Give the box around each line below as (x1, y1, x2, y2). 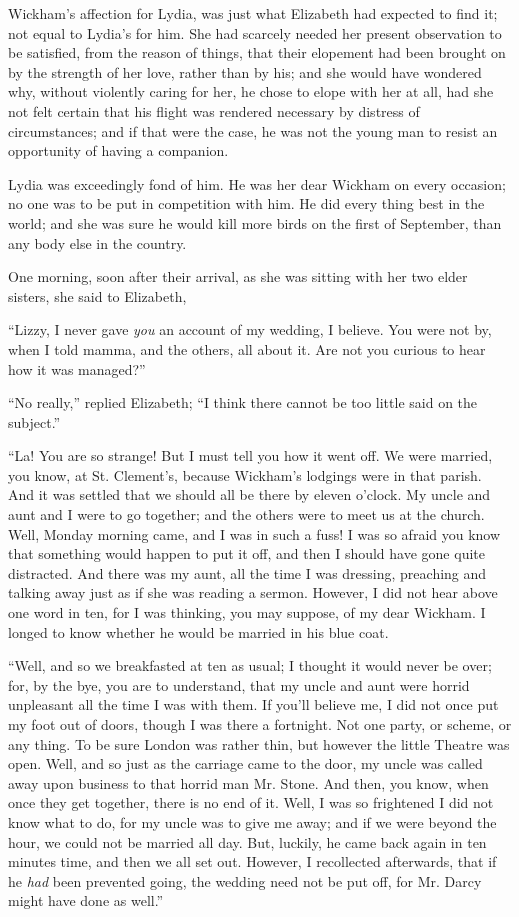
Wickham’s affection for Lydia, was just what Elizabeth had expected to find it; (8, 3, 498, 23)
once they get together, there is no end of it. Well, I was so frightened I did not (8, 792, 494, 813)
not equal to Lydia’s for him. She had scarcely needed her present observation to (8, 22, 502, 43)
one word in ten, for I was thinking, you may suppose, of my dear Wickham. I (8, 602, 486, 623)
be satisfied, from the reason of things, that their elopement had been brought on (8, 42, 506, 63)
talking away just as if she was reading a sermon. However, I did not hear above (8, 582, 498, 603)
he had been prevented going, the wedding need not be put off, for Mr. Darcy (8, 870, 482, 891)
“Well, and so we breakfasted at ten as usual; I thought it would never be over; (8, 655, 492, 676)
